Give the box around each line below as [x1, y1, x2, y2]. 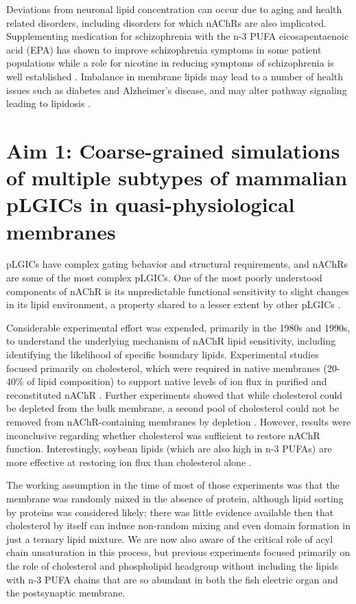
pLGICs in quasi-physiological [6, 190, 295, 218]
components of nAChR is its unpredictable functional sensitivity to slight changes [6, 283, 349, 298]
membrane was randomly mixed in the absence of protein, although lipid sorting [6, 491, 344, 505]
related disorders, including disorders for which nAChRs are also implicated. [6, 15, 327, 30]
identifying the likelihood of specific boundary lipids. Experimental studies [6, 347, 319, 361]
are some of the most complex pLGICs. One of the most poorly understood [6, 270, 322, 285]
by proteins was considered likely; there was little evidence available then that [6, 504, 334, 519]
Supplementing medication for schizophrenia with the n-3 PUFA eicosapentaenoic [6, 29, 349, 43]
